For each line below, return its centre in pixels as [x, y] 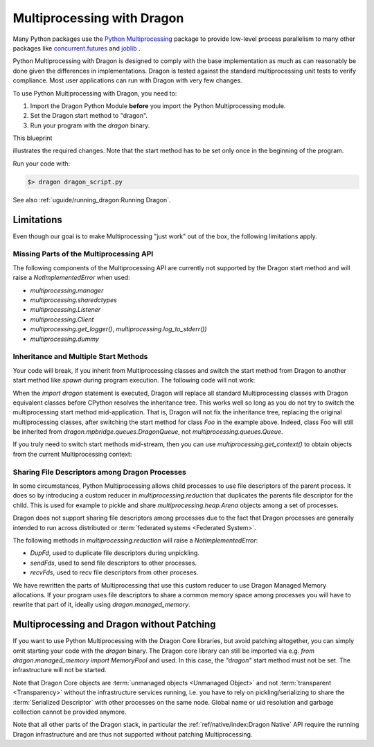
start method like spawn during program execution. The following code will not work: [134, 380]
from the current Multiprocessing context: [72, 454]
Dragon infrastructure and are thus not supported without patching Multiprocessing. [133, 734]
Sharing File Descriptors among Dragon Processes [99, 472]
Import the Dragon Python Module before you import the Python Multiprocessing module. [158, 106]
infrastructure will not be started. [60, 670]
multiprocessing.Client [62, 319]
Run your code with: [42, 164]
